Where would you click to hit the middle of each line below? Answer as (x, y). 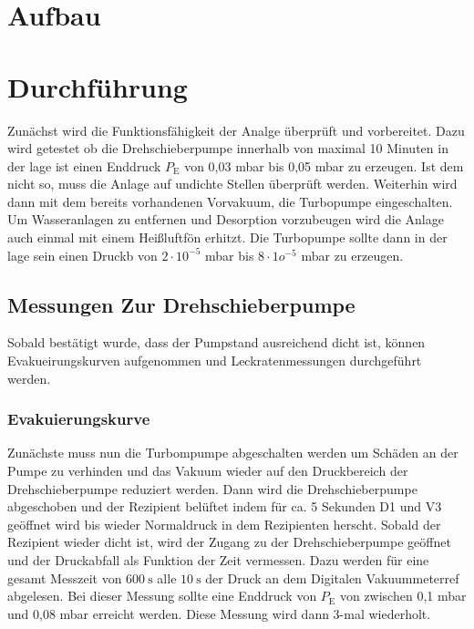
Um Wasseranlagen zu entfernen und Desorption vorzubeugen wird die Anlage (226, 219)
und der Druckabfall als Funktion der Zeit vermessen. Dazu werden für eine (218, 560)
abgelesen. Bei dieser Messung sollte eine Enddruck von (162, 596)
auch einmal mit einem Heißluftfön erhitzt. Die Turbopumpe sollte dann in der (227, 237)
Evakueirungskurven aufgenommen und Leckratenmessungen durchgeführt (215, 361)
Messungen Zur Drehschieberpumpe (181, 304)
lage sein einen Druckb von (82, 255)
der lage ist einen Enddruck (84, 165)
